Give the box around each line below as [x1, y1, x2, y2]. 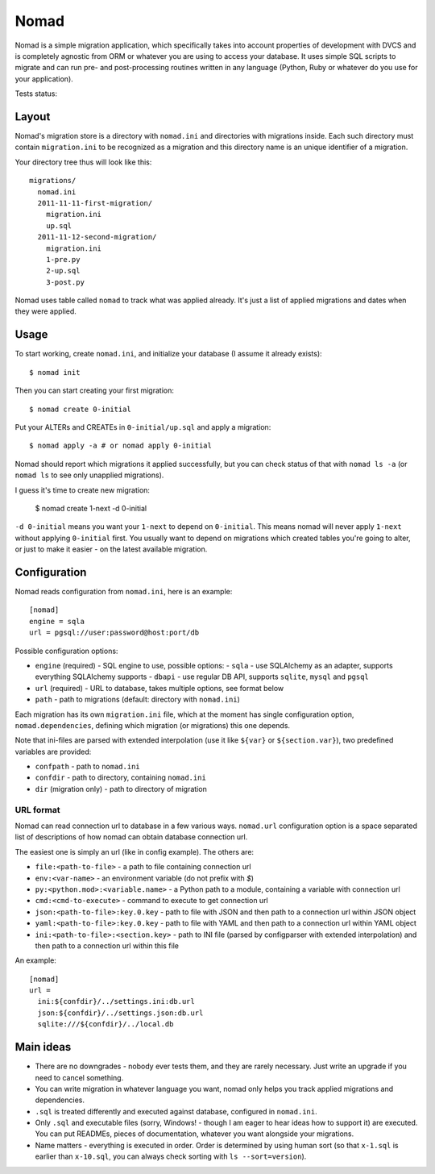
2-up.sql [45, 266, 81, 276]
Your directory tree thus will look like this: [14, 157, 152, 167]
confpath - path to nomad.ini [35, 762, 140, 772]
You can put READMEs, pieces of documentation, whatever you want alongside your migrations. [35, 1129, 354, 1139]
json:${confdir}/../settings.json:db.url [37, 1008, 204, 1018]
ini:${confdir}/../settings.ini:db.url [37, 997, 195, 1006]
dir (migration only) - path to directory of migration [35, 784, 207, 793]
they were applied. [14, 306, 77, 316]
